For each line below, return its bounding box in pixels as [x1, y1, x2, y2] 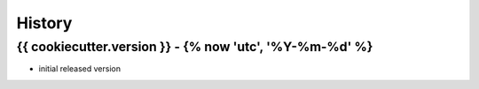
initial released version [38, 63, 122, 74]
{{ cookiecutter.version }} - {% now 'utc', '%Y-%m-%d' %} [16, 39, 373, 55]
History [16, 13, 73, 33]
